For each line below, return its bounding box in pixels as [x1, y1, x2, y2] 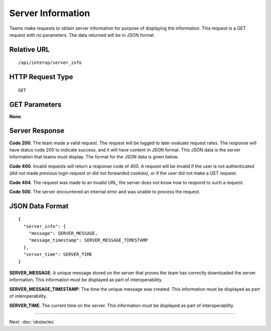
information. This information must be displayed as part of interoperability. [9, 277, 163, 283]
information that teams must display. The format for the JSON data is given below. [9, 154, 179, 160]
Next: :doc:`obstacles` [9, 319, 55, 324]
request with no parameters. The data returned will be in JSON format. [9, 32, 155, 38]
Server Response [9, 126, 65, 135]
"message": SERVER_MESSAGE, [28, 230, 98, 236]
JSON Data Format [9, 202, 69, 210]
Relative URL [9, 45, 50, 54]
